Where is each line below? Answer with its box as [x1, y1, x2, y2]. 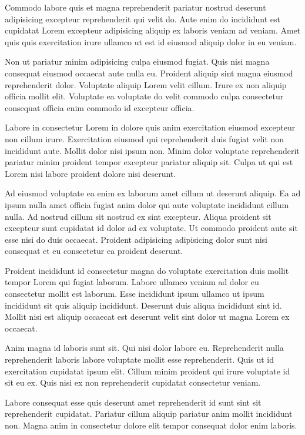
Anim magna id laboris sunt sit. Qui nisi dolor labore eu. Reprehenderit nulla [5, 342, 284, 354]
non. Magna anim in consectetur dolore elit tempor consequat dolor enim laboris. [5, 419, 297, 431]
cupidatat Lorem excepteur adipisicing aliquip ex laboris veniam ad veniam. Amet [5, 24, 301, 36]
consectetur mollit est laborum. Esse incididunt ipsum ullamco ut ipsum [5, 287, 264, 300]
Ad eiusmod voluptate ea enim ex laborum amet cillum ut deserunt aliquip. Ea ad [5, 187, 301, 199]
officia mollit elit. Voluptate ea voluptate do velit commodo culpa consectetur [5, 90, 284, 102]
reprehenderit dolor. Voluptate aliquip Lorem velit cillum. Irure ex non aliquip [5, 78, 287, 91]
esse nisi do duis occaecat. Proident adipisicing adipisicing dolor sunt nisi [5, 233, 267, 245]
